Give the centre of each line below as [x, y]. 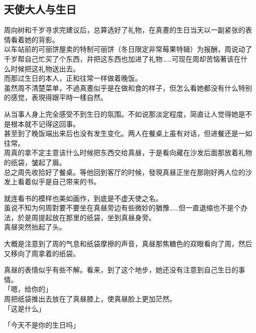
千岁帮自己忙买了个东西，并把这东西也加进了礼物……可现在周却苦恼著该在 [122, 58]
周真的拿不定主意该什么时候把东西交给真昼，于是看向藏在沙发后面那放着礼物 [128, 152]
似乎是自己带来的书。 [66, 182]
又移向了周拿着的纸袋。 [42, 253]
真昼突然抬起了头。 [35, 227]
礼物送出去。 [59, 68]
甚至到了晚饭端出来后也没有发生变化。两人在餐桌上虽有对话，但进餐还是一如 [128, 133]
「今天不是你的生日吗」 [42, 325]
